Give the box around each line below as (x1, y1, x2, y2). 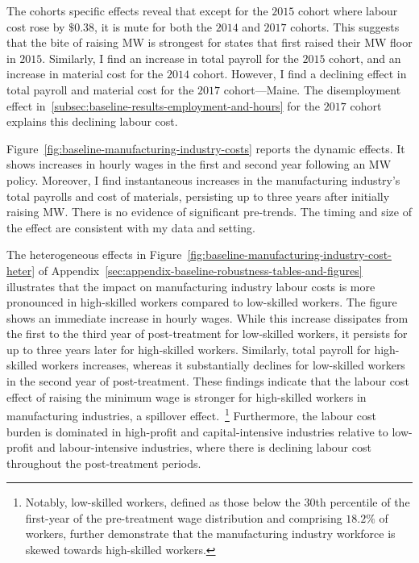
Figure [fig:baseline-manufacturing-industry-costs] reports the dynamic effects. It (6, 140, 405, 156)
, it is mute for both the (94, 18, 213, 35)
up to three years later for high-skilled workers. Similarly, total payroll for (6, 340, 371, 357)
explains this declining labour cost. (6, 113, 178, 130)
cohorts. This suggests (290, 18, 400, 35)
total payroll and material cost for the (6, 81, 194, 98)
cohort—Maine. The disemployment (223, 81, 401, 98)
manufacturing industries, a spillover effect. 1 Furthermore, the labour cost (6, 405, 376, 423)
